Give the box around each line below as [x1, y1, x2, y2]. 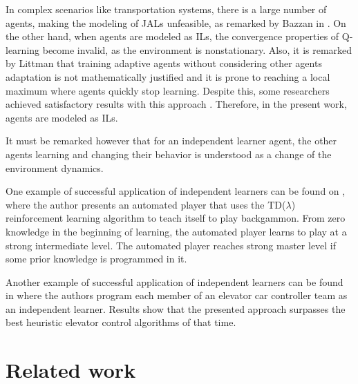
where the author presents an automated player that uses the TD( [6, 197, 286, 211]
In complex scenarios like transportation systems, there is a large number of [6, 2, 327, 16]
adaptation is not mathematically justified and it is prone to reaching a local [6, 69, 330, 84]
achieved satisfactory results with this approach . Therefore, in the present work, [6, 97, 347, 111]
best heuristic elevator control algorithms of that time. [6, 315, 236, 329]
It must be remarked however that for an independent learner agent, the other [6, 133, 337, 148]
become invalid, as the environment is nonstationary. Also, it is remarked [42, 42, 352, 57]
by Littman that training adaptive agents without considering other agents [6, 56, 322, 70]
